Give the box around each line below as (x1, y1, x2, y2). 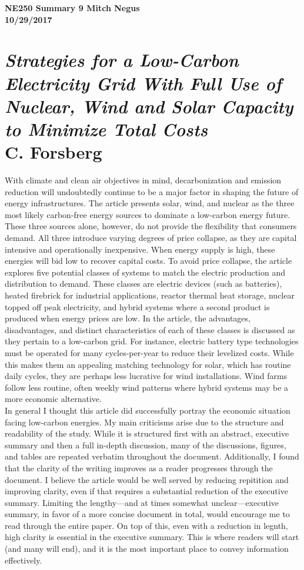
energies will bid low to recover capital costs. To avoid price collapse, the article (5, 254, 292, 267)
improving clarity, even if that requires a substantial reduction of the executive (5, 485, 288, 497)
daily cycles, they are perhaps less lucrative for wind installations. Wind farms (5, 370, 288, 382)
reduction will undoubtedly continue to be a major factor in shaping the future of (5, 185, 299, 197)
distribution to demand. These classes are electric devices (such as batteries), (5, 277, 282, 290)
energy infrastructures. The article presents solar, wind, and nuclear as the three (5, 197, 295, 209)
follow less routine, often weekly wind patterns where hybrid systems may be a (5, 381, 289, 393)
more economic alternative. (5, 393, 102, 405)
